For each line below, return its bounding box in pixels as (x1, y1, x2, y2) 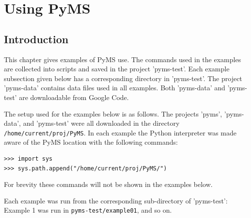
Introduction (4, 31, 69, 46)
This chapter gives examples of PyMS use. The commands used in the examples (4, 54, 241, 64)
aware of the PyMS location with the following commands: (4, 137, 178, 147)
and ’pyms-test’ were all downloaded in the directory (23, 118, 180, 128)
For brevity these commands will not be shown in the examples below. (4, 179, 213, 189)
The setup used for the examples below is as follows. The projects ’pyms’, (4, 108, 222, 118)
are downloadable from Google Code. (19, 92, 129, 102)
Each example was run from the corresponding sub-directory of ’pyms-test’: (4, 195, 228, 205)
